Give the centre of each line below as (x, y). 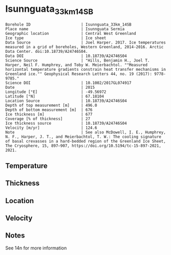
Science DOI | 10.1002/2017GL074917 (68, 83)
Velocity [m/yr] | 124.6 (51, 128)
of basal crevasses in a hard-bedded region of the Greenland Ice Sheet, (86, 141)
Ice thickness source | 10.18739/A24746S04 (66, 123)
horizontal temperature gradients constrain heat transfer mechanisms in (86, 69)
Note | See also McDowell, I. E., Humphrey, (86, 132)
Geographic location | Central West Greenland (71, 33)
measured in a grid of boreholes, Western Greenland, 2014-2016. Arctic (84, 47)
